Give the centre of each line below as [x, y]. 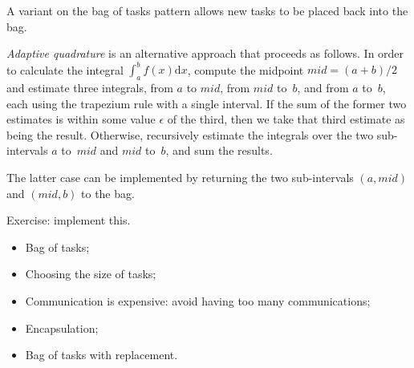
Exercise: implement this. [69, 220]
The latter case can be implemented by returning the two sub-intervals [180, 178]
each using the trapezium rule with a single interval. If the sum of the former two [207, 103]
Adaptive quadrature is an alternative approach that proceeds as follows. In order [205, 53]
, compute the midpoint [246, 69]
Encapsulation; [62, 328]
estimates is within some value [81, 119]
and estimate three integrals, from [90, 88]
